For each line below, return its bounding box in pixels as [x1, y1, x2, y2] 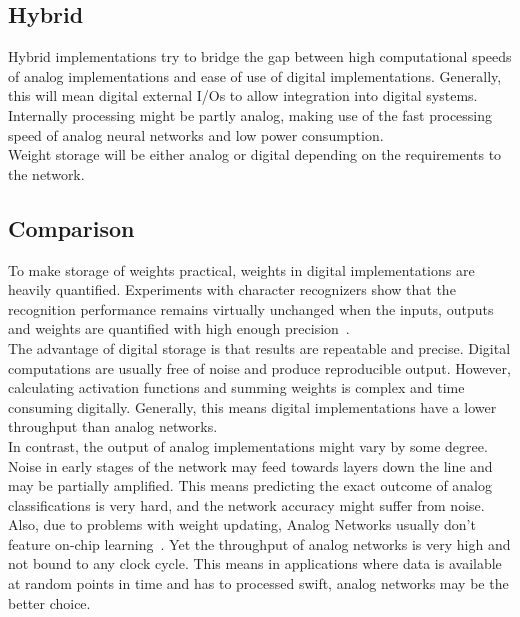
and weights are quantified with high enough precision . [8, 318, 350, 339]
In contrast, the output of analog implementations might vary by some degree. [8, 435, 488, 456]
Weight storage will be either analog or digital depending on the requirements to [8, 144, 502, 165]
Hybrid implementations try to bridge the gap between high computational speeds [8, 46, 512, 67]
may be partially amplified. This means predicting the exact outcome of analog [8, 475, 493, 496]
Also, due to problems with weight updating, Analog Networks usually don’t [8, 514, 476, 535]
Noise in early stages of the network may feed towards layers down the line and [8, 455, 493, 476]
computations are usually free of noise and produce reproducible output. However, [8, 357, 511, 378]
